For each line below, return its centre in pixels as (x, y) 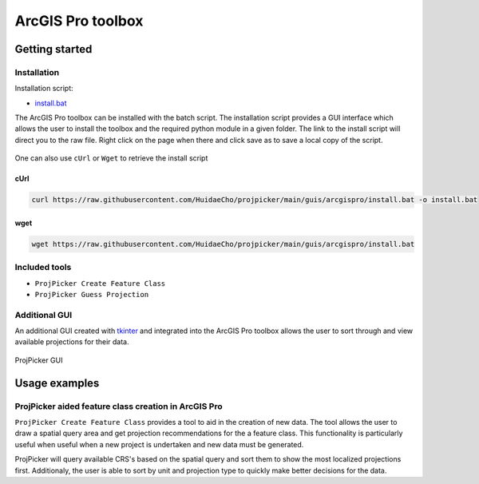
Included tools (43, 268)
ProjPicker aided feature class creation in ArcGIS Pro (119, 406)
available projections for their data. (72, 342)
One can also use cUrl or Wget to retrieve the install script (111, 158)
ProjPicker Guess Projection (92, 294)
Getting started (53, 49)
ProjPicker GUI (39, 360)
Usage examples (57, 383)
